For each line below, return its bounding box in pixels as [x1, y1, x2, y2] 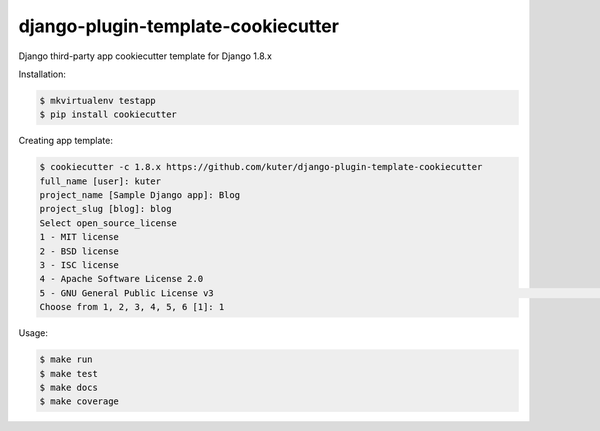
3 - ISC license [39, 260, 120, 271]
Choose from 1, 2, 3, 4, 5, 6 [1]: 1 [39, 301, 225, 313]
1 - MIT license [39, 231, 120, 243]
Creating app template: [18, 135, 114, 147]
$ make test [39, 368, 99, 379]
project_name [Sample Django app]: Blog [39, 190, 240, 201]
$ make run [39, 354, 93, 365]
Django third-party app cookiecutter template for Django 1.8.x [18, 50, 272, 62]
